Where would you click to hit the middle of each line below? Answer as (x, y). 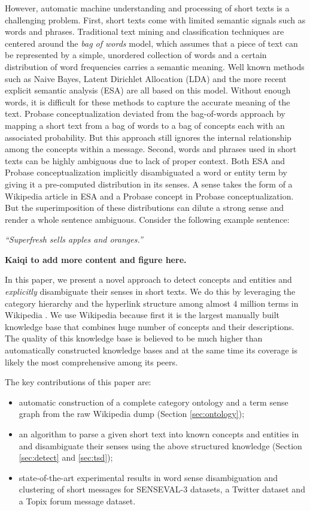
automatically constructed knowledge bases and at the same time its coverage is (151, 350)
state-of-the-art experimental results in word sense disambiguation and (148, 477)
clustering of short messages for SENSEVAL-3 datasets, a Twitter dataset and (162, 489)
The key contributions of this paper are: (78, 382)
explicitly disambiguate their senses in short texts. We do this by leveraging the (150, 291)
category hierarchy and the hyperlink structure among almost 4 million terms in (152, 303)
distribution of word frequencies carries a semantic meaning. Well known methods (155, 66)
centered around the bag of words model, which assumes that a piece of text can (151, 43)
